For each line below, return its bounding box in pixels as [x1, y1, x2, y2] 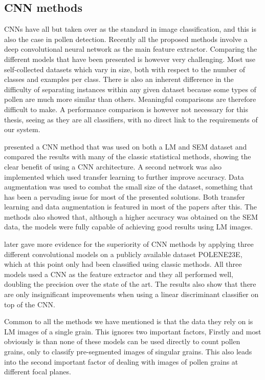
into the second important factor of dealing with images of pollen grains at [4, 356, 238, 367]
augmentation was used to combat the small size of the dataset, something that [4, 181, 253, 192]
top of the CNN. [4, 299, 55, 309]
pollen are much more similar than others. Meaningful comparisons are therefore [4, 94, 256, 104]
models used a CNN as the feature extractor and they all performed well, [4, 268, 234, 279]
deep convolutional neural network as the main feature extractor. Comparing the [4, 44, 257, 54]
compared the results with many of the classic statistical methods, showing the [4, 151, 251, 162]
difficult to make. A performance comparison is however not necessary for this [4, 103, 248, 114]
